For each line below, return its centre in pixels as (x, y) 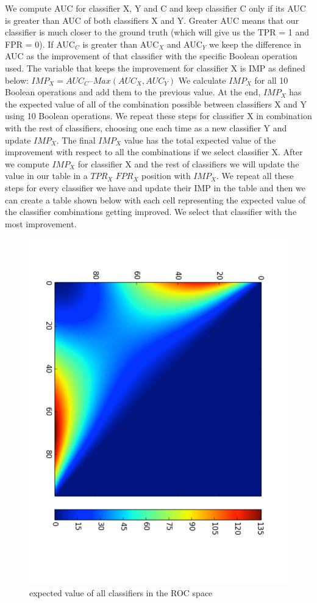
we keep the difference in (255, 44)
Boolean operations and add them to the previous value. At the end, (133, 92)
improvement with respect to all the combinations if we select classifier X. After (154, 152)
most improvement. (41, 223)
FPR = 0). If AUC (40, 44)
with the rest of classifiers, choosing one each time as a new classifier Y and (146, 127)
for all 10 (271, 80)
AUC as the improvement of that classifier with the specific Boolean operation (151, 56)
